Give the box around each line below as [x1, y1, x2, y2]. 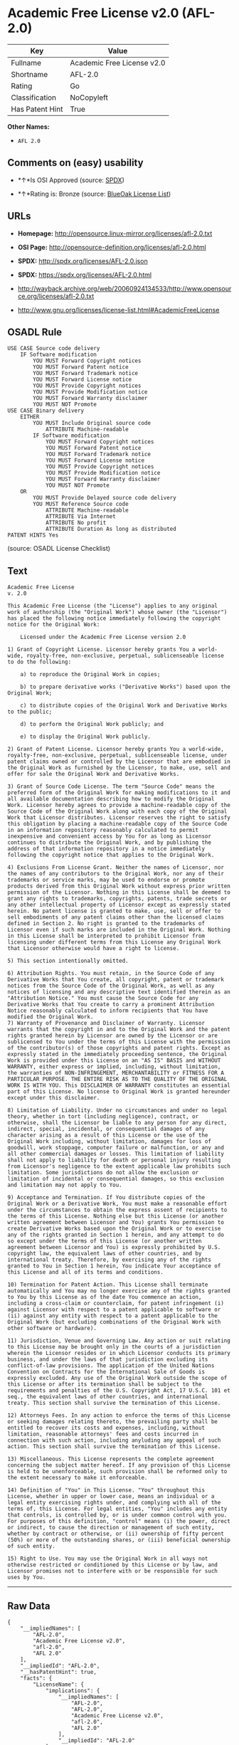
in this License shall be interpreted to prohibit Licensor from [7, 932, 205, 940]
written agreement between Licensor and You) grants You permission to [7, 1219, 224, 1226]
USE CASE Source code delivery [7, 345, 100, 352]
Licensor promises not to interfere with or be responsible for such [7, 1568, 218, 1575]
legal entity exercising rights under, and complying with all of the [7, 1499, 221, 1507]
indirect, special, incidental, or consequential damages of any [7, 1126, 205, 1133]
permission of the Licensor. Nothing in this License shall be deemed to [7, 889, 231, 896]
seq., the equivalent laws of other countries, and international [7, 1393, 208, 1401]
